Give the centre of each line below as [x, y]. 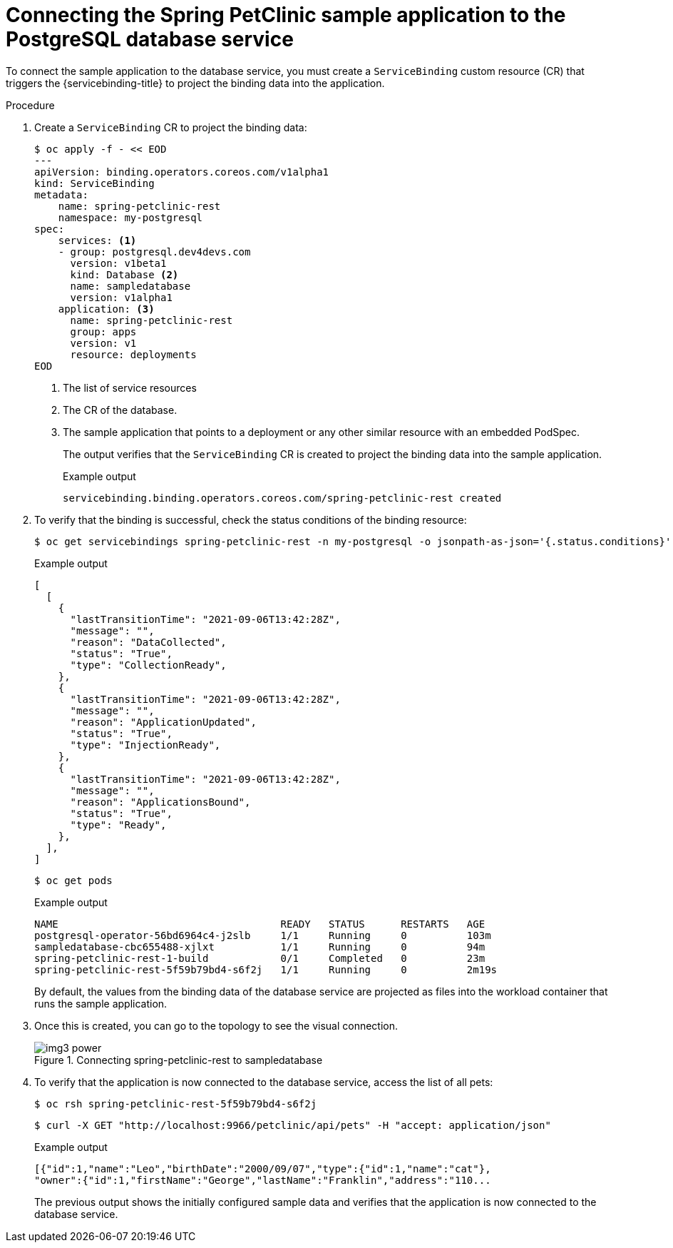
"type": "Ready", [118, 825]
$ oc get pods [73, 880]
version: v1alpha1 [121, 297]
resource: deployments [133, 354]
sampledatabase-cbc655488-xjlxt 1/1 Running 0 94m [260, 947]
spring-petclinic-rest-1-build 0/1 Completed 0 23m [260, 958]
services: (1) [97, 240]
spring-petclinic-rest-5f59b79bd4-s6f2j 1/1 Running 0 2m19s [266, 969]
